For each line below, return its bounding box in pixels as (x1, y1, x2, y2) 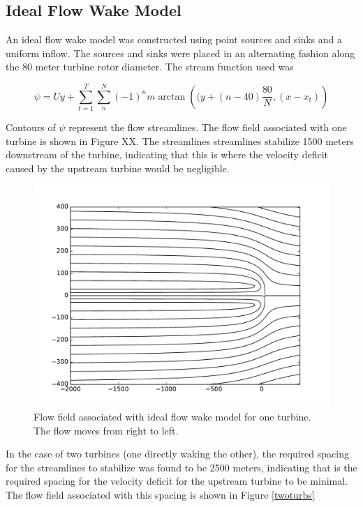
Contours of (6, 120, 56, 135)
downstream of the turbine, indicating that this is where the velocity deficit (6, 147, 328, 162)
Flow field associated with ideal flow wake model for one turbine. (34, 409, 311, 424)
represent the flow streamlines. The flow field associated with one (68, 120, 347, 135)
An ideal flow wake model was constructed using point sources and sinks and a (6, 32, 343, 47)
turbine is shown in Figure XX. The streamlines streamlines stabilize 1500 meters (6, 133, 354, 148)
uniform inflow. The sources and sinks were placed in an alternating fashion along (6, 45, 355, 60)
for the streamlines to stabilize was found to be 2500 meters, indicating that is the (6, 460, 357, 474)
